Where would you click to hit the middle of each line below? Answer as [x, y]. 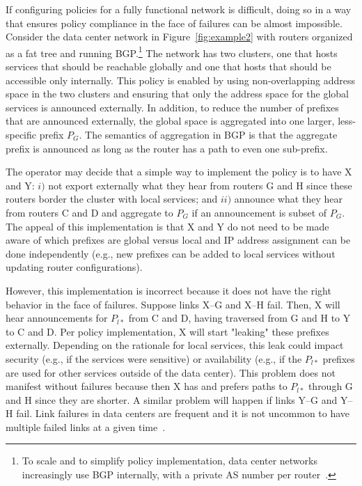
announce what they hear [288, 199]
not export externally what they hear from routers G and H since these [200, 185]
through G [330, 386]
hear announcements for [57, 318]
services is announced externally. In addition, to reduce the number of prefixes [172, 107]
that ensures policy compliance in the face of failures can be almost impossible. [174, 23]
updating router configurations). [74, 267]
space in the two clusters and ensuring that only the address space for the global [178, 94]
